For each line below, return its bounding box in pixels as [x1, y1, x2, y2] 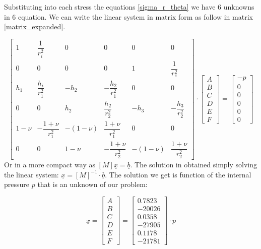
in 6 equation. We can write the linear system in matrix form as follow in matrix [4, 11, 253, 22]
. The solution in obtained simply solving [130, 159, 257, 170]
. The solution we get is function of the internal [105, 169, 251, 179]
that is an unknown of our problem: [37, 179, 148, 190]
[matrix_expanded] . [4, 21, 66, 32]
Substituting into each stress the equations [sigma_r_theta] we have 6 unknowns [4, 2, 254, 12]
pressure [4, 179, 30, 190]
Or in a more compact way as [4, 159, 95, 170]
